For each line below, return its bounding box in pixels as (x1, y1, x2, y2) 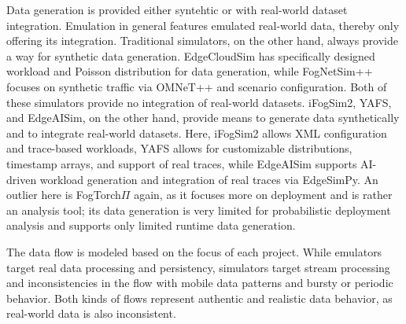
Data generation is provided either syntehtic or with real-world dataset (6, 2, 348, 17)
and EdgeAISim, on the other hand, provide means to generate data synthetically (6, 109, 400, 126)
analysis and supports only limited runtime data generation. (6, 217, 296, 234)
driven (6, 171, 37, 187)
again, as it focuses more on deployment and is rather (134, 186, 393, 203)
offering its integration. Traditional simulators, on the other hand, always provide (6, 32, 398, 49)
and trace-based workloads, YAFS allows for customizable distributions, (6, 140, 352, 156)
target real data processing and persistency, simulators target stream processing (6, 259, 390, 275)
